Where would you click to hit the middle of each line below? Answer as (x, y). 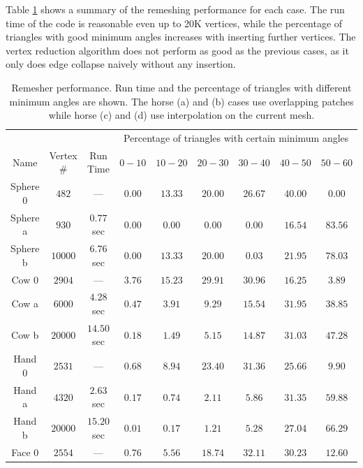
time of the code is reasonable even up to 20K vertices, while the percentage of (174, 23)
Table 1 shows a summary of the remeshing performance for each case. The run (175, 9)
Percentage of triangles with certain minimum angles (236, 138)
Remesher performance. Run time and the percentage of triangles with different (181, 87)
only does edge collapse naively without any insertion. (121, 64)
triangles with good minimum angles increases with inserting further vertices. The (181, 37)
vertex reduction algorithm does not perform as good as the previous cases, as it (177, 50)
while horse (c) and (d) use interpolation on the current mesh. (181, 115)
